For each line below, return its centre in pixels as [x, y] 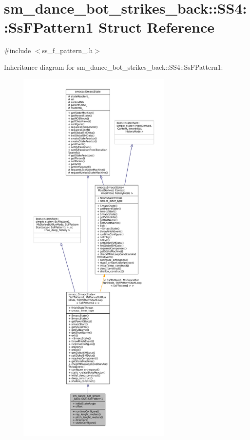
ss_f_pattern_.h [67, 50]
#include [18, 50]
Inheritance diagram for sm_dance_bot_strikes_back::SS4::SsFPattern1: [114, 67]
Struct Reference [156, 27]
